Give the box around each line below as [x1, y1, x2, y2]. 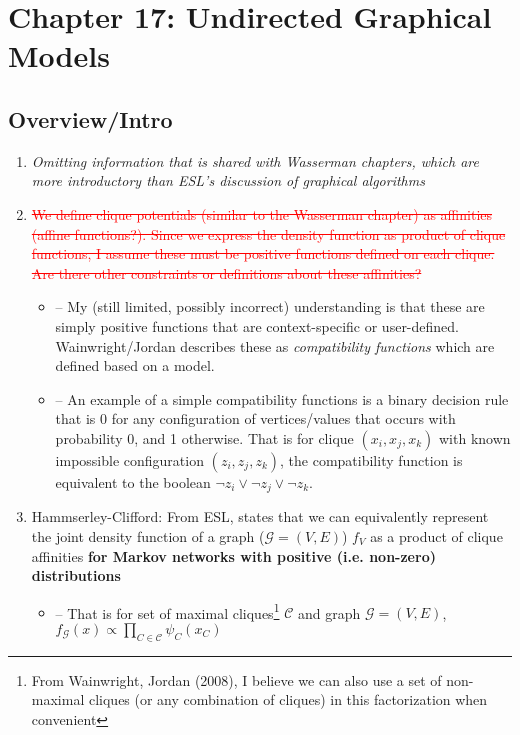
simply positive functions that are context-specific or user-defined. [55, 315, 459, 336]
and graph [297, 602, 361, 623]
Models [8, 35, 110, 76]
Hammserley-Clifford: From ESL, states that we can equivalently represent [31, 506, 489, 527]
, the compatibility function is [280, 449, 463, 470]
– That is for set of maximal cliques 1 [55, 599, 280, 623]
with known [438, 427, 511, 448]
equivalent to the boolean [55, 471, 211, 492]
